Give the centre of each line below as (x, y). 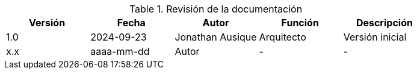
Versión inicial (375, 37)
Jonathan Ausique (216, 37)
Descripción (384, 23)
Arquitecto (283, 37)
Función (300, 23)
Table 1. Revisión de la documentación (216, 9)
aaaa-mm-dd (120, 51)
